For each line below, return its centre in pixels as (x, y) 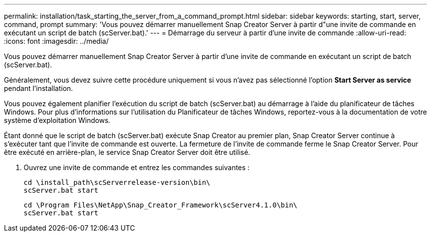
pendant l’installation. (39, 88)
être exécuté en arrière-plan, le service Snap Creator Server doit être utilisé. (127, 152)
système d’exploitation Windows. (57, 120)
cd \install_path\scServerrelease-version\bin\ (117, 182)
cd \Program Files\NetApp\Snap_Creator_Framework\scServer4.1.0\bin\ (161, 205)
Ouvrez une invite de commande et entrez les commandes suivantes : (137, 167)
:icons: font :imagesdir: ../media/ (56, 41)
